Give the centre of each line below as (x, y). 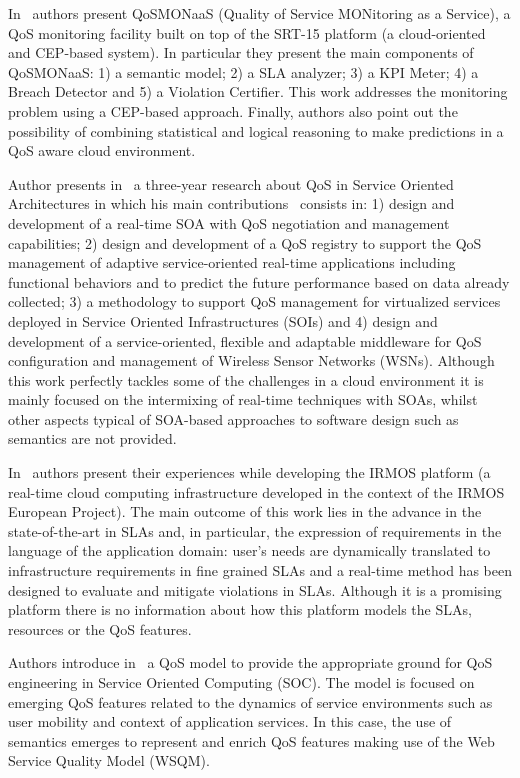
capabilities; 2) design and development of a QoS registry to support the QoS (245, 242)
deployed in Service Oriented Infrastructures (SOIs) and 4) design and (223, 320)
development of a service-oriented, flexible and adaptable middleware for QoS (245, 340)
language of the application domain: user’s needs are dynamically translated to (249, 550)
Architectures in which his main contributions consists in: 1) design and (231, 203)
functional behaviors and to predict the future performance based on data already (259, 281)
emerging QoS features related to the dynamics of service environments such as (250, 701)
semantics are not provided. (92, 438)
